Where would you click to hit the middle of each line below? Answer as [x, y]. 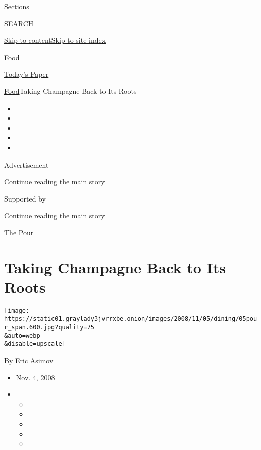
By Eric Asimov [29, 360]
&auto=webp [22, 336]
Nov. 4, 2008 [35, 377]
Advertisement [27, 164]
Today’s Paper [27, 74]
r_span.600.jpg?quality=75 [49, 328]
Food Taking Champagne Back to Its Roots [70, 91]
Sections [17, 6]
